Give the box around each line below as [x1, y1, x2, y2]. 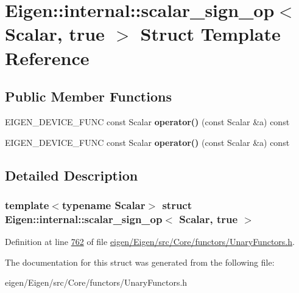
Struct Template [140, 21, 281, 46]
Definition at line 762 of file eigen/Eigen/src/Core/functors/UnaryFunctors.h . [5, 235, 295, 248]
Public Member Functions [5, 87, 172, 106]
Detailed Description [5, 165, 138, 184]
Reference [5, 45, 90, 70]
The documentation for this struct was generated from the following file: [5, 255, 275, 268]
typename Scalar [62, 197, 146, 212]
